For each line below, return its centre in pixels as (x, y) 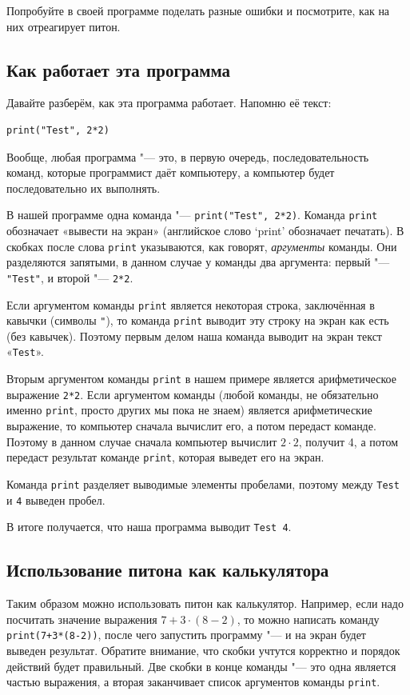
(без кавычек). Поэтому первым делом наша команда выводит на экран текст (194, 336)
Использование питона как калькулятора (168, 570)
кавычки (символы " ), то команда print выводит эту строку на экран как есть (198, 320)
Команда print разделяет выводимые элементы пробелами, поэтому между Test (203, 483)
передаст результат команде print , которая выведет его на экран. (165, 457)
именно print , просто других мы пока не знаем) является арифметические (189, 410)
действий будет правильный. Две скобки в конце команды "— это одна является (201, 666)
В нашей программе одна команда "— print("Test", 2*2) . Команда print (192, 215)
